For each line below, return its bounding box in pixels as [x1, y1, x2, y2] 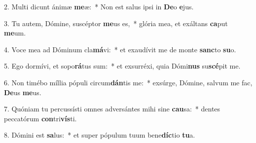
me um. [4, 28, 26, 38]
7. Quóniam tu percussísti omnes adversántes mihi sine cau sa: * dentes [4, 104, 220, 114]
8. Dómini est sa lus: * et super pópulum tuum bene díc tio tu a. [4, 130, 195, 140]
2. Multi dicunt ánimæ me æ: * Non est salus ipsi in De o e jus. [4, 1, 194, 11]
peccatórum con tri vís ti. [4, 113, 77, 123]
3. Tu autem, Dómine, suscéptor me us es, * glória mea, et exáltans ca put [4, 18, 228, 28]
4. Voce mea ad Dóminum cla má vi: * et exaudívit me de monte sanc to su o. [4, 44, 236, 54]
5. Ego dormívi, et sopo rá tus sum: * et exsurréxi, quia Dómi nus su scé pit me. [4, 61, 241, 71]
